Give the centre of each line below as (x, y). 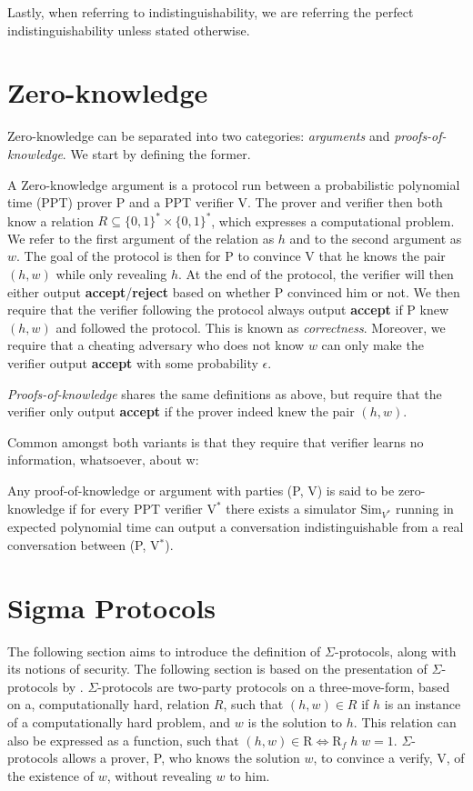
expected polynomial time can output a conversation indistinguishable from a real (236, 527)
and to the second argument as (376, 238)
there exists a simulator (291, 508)
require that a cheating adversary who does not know (156, 345)
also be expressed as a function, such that (123, 740)
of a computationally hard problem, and (119, 721)
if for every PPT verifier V (142, 508)
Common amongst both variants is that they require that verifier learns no (216, 441)
